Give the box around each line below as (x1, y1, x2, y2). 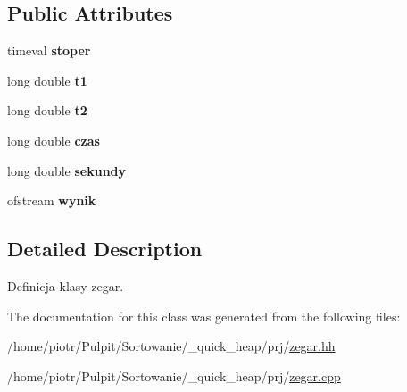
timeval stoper (7, 41, 91, 60)
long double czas (7, 130, 100, 149)
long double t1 (7, 71, 87, 89)
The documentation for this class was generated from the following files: (7, 306, 401, 325)
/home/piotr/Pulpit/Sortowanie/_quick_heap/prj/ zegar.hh (7, 337, 336, 355)
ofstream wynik (7, 191, 96, 210)
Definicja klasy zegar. (7, 276, 124, 295)
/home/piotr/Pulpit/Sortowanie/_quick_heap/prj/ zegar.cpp (7, 366, 341, 385)
